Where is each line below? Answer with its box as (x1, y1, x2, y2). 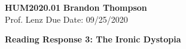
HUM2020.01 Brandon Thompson (5, 1, 147, 13)
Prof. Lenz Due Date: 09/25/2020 (5, 13, 128, 25)
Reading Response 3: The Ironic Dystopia (5, 33, 181, 45)
